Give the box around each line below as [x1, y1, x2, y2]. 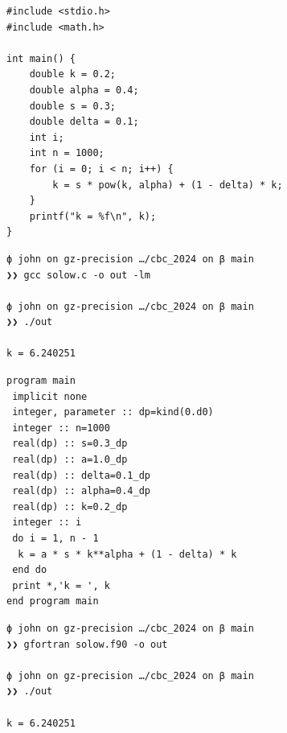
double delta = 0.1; [29, 116, 139, 128]
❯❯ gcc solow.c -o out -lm [6, 269, 150, 281]
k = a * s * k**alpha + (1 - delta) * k [18, 548, 237, 560]
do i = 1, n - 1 [12, 533, 99, 544]
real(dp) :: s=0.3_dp [12, 438, 128, 450]
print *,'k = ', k [12, 579, 110, 591]
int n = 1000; [29, 147, 105, 159]
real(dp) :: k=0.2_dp [12, 500, 128, 513]
